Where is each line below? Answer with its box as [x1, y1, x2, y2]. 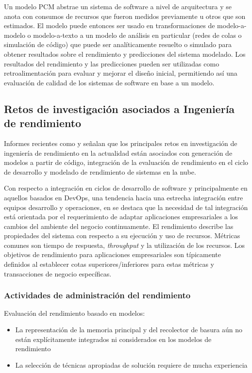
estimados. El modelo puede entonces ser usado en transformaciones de [4, 20, 215, 31]
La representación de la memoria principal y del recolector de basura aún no [15, 324, 243, 335]
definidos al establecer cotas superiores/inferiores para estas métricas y [4, 259, 214, 269]
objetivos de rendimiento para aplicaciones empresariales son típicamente [4, 249, 221, 259]
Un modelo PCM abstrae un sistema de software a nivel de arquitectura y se [4, 1, 232, 11]
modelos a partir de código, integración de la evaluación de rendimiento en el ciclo [4, 157, 249, 167]
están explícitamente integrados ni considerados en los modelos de [15, 334, 212, 344]
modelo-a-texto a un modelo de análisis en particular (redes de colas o [33, 30, 242, 40]
